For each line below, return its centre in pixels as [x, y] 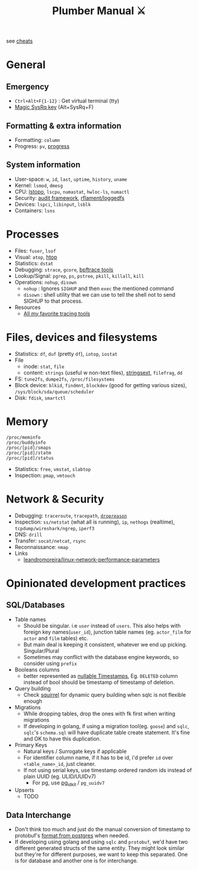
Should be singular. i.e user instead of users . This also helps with [102, 625]
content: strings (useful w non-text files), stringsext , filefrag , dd [103, 372]
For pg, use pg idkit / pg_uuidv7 [68, 783]
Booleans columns [37, 670]
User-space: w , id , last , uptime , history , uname [71, 179]
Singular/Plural [41, 651]
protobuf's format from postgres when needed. [72, 836]
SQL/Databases [36, 605]
